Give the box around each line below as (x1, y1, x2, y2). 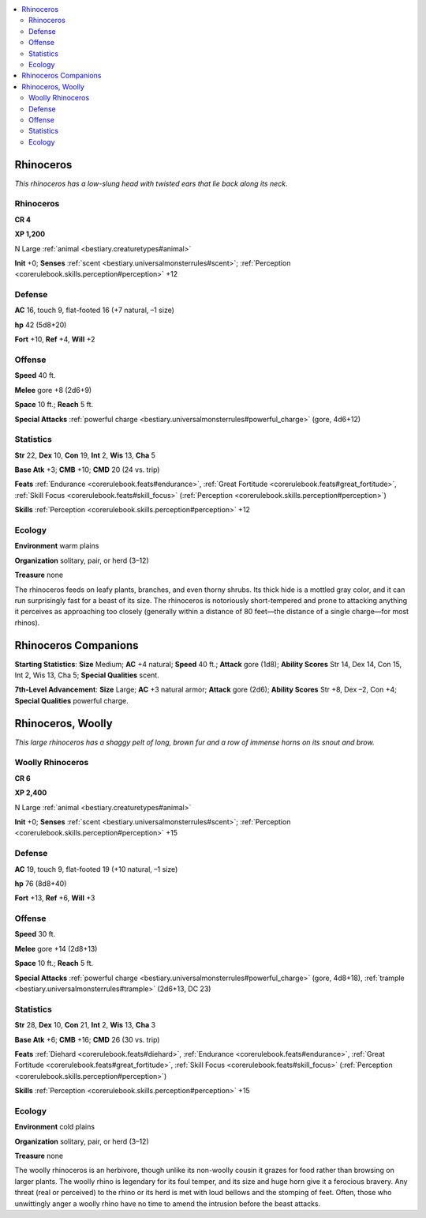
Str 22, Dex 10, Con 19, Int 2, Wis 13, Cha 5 (14, 451, 155, 460)
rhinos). (14, 617, 40, 628)
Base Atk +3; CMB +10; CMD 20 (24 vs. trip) (14, 465, 160, 474)
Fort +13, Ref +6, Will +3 (14, 893, 95, 903)
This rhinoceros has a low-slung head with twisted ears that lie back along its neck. (14, 179, 288, 188)
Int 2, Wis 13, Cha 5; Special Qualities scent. (14, 670, 159, 680)
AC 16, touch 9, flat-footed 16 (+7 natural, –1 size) (14, 305, 175, 315)
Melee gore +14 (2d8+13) (14, 944, 98, 953)
